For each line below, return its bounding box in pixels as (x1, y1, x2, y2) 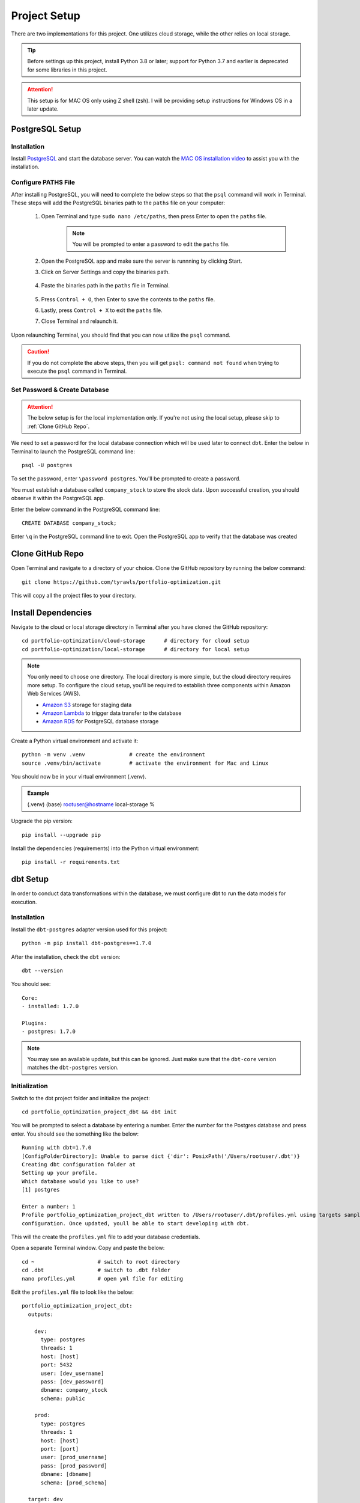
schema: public (40, 1395, 85, 1402)
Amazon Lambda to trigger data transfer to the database (42, 709, 182, 717)
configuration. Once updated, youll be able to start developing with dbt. (22, 1220, 250, 1226)
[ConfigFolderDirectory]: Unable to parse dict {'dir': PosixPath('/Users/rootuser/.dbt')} (22, 1153, 300, 1160)
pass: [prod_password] (40, 1462, 107, 1469)
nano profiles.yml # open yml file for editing (22, 1275, 183, 1282)
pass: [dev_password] (40, 1378, 104, 1385)
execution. (11, 898, 37, 905)
